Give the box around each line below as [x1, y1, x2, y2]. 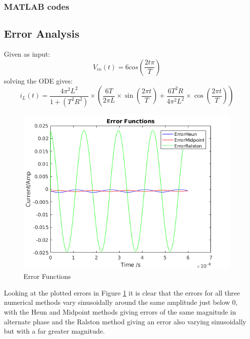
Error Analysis [4, 26, 80, 41]
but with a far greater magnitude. [4, 326, 105, 336]
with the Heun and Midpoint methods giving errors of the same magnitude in [4, 307, 236, 317]
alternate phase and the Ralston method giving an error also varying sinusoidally [4, 316, 247, 326]
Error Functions [23, 271, 71, 281]
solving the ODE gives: [4, 75, 73, 85]
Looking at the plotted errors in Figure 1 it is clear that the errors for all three [4, 287, 240, 297]
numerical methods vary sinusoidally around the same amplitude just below [4, 297, 230, 307]
